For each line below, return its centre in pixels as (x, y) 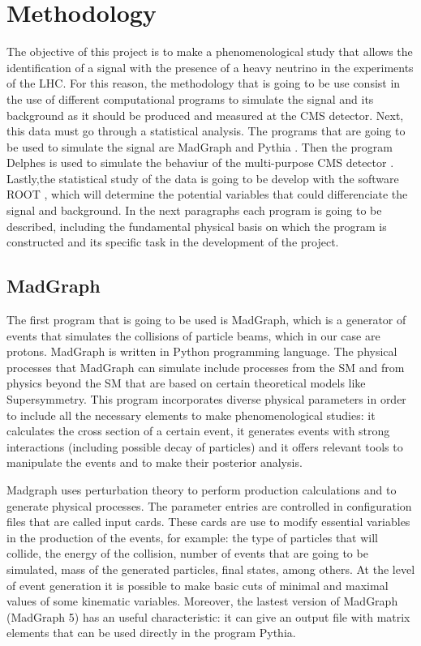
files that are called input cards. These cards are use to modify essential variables (208, 522)
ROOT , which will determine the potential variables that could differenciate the (207, 194)
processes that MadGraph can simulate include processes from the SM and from (206, 367)
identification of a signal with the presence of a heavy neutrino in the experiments (210, 67)
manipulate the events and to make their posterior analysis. (155, 462)
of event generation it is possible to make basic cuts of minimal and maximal (198, 585)
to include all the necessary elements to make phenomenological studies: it (191, 415)
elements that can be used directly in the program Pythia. (151, 633)
